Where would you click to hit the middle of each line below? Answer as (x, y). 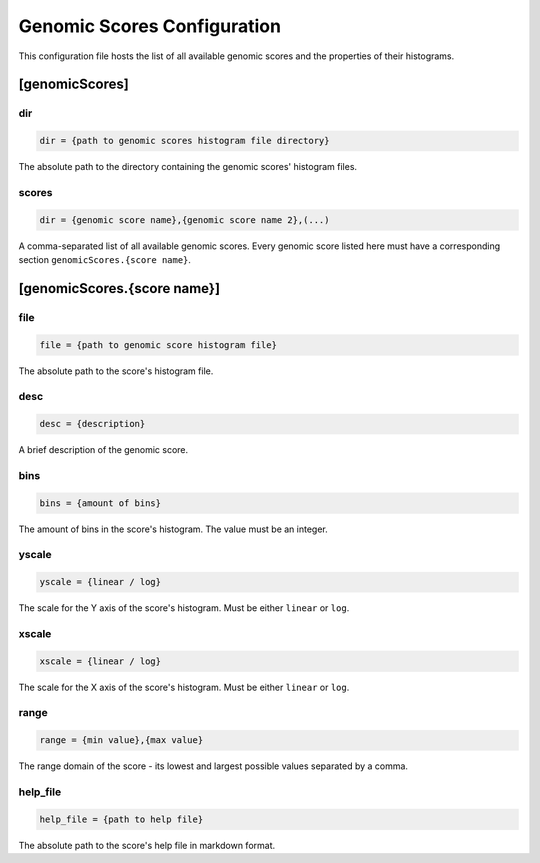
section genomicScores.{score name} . (105, 260)
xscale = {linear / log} (100, 661)
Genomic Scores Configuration (150, 26)
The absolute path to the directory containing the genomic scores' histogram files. (188, 167)
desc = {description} (92, 424)
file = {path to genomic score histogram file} (158, 344)
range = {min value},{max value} (121, 740)
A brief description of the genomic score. (103, 450)
